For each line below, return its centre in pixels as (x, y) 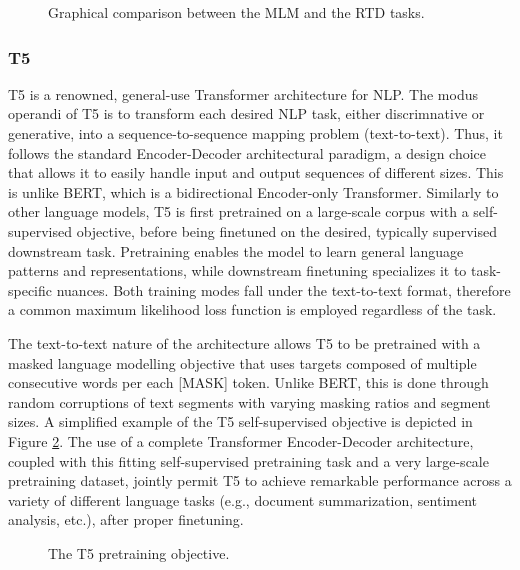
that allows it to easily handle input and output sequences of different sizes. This (256, 172)
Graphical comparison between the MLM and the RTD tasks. (236, 12)
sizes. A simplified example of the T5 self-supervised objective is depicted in (240, 421)
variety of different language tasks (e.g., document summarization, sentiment (243, 499)
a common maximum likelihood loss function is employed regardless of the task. (252, 309)
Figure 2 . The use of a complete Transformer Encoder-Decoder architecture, (241, 440)
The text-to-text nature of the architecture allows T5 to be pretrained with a (244, 342)
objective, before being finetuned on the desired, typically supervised (287, 230)
